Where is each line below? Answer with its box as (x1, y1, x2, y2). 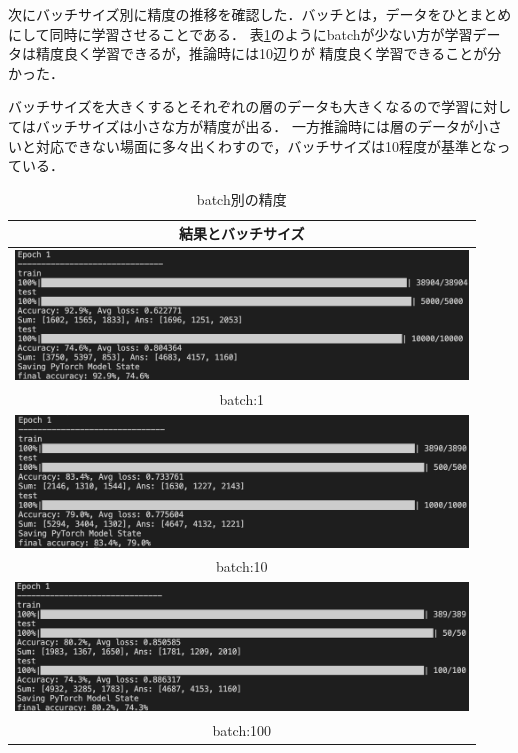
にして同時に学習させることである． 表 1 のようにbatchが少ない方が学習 (8, 23, 473, 44)
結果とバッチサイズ (178, 223, 305, 244)
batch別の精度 (196, 188, 287, 209)
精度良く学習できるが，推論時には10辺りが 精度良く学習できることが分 (35, 43, 502, 64)
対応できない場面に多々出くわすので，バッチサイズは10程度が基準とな (35, 135, 497, 156)
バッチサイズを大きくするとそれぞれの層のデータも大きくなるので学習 (8, 96, 470, 117)
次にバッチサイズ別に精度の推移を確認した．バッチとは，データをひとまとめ (8, 4, 512, 24)
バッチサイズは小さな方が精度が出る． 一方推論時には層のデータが (35, 115, 474, 136)
